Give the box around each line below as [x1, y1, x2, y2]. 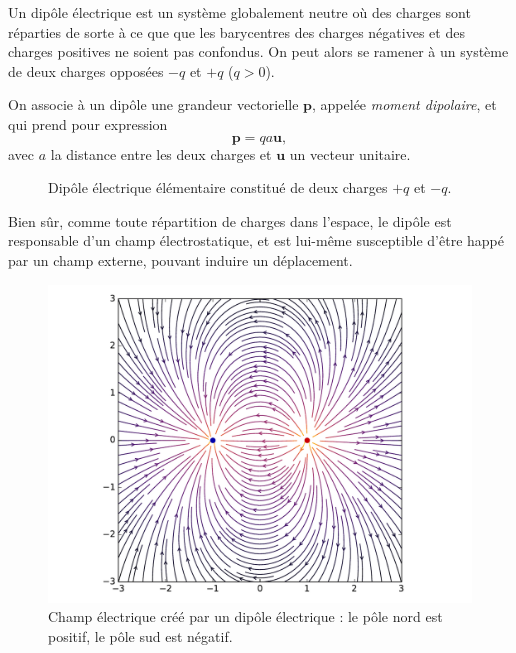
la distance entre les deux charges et [50, 143, 272, 164]
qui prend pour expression [8, 113, 168, 134]
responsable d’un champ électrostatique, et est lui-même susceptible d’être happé [8, 230, 504, 251]
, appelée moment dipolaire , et [312, 94, 497, 115]
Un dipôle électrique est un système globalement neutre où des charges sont [8, 2, 471, 22]
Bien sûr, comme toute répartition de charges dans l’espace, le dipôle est [8, 210, 452, 231]
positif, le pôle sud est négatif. [48, 625, 233, 646]
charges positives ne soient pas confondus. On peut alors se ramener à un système [8, 41, 509, 62]
